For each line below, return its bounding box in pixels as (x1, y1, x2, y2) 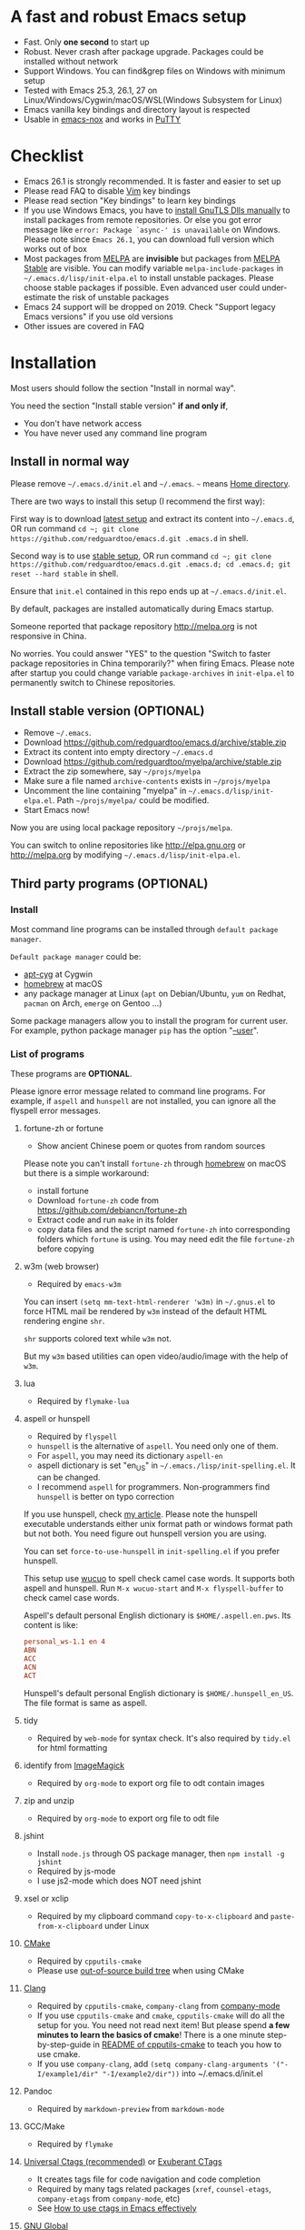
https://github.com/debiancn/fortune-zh (36, 1205, 188, 1216)
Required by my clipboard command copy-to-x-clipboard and (36, 1910, 269, 1921)
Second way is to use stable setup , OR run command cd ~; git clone (10, 550, 271, 561)
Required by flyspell (36, 1431, 117, 1442)
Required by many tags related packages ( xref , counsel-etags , (36, 2183, 271, 2194)
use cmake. (36, 2048, 81, 2059)
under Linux (104, 1920, 150, 1931)
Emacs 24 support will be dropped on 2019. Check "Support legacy (23, 301, 276, 312)
